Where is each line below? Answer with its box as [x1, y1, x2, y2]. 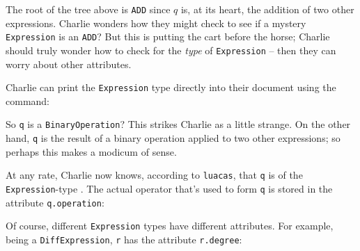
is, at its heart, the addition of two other [180, 2, 354, 16]
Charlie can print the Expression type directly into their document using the [6, 80, 336, 95]
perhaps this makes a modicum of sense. [6, 144, 177, 159]
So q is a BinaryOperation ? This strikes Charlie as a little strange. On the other [6, 117, 351, 131]
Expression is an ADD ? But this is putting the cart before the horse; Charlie [6, 29, 330, 44]
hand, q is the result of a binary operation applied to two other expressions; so [6, 131, 341, 145]
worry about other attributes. [6, 56, 132, 71]
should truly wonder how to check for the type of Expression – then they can [6, 42, 336, 57]
